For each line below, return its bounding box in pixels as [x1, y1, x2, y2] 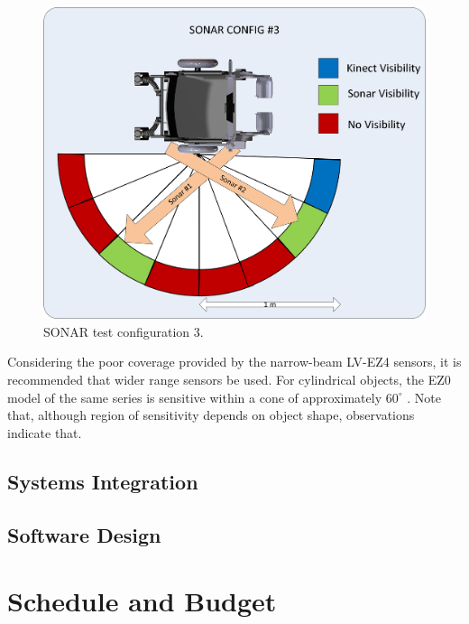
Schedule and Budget [7, 582, 277, 619]
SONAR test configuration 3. [43, 321, 204, 340]
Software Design [7, 520, 161, 548]
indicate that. [7, 423, 82, 442]
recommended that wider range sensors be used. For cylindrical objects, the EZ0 [7, 370, 451, 389]
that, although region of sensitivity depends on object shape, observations [7, 405, 415, 424]
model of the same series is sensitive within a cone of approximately [7, 387, 382, 406]
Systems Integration [7, 467, 198, 495]
